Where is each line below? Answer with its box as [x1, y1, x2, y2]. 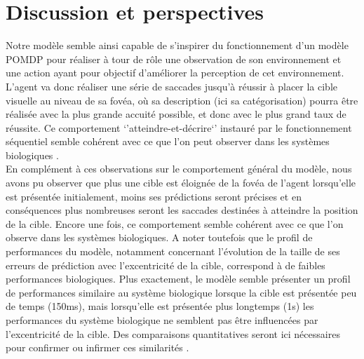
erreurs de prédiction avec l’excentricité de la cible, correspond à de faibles [6, 257, 325, 272]
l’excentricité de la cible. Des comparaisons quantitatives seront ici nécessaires [6, 326, 340, 341]
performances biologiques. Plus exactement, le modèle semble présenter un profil [6, 271, 351, 286]
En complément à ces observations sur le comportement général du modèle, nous [6, 161, 352, 176]
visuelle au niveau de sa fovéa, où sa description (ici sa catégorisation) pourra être [6, 93, 358, 107]
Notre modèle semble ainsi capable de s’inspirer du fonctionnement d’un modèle [6, 38, 349, 53]
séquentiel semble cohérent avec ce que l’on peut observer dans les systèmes [6, 134, 330, 149]
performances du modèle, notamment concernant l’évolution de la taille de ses [6, 244, 340, 259]
